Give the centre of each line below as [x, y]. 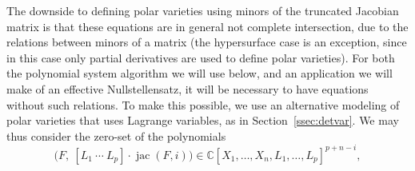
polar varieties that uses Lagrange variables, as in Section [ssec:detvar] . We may [203, 120]
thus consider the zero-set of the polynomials [116, 135]
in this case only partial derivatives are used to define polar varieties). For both [201, 57]
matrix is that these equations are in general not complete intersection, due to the [207, 26]
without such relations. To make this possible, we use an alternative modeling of [203, 104]
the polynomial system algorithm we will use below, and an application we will [200, 73]
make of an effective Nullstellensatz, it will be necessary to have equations [188, 88]
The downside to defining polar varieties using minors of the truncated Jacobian [203, 10]
